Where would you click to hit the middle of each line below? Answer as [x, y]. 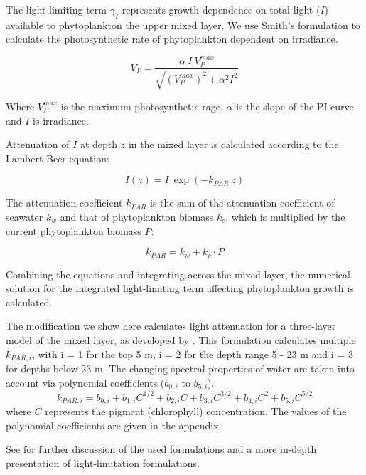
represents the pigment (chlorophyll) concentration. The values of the [196, 411]
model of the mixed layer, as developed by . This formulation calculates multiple [181, 339]
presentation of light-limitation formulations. [103, 463]
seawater [25, 216]
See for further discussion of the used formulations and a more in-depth [161, 449]
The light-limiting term [56, 9]
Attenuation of [38, 144]
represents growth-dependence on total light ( [221, 9]
